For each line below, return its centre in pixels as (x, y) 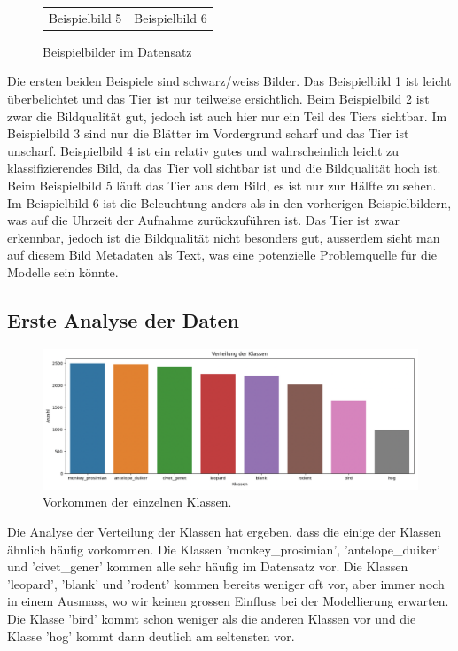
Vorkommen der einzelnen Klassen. (137, 502)
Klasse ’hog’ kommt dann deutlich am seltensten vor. (151, 635)
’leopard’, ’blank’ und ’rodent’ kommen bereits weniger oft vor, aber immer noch (226, 583)
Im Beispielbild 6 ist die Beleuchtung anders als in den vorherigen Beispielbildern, (229, 202)
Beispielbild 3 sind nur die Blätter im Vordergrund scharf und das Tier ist (208, 133)
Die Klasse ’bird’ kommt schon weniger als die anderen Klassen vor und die (212, 618)
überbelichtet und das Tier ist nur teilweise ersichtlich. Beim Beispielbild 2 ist (218, 99)
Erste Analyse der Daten (123, 319)
